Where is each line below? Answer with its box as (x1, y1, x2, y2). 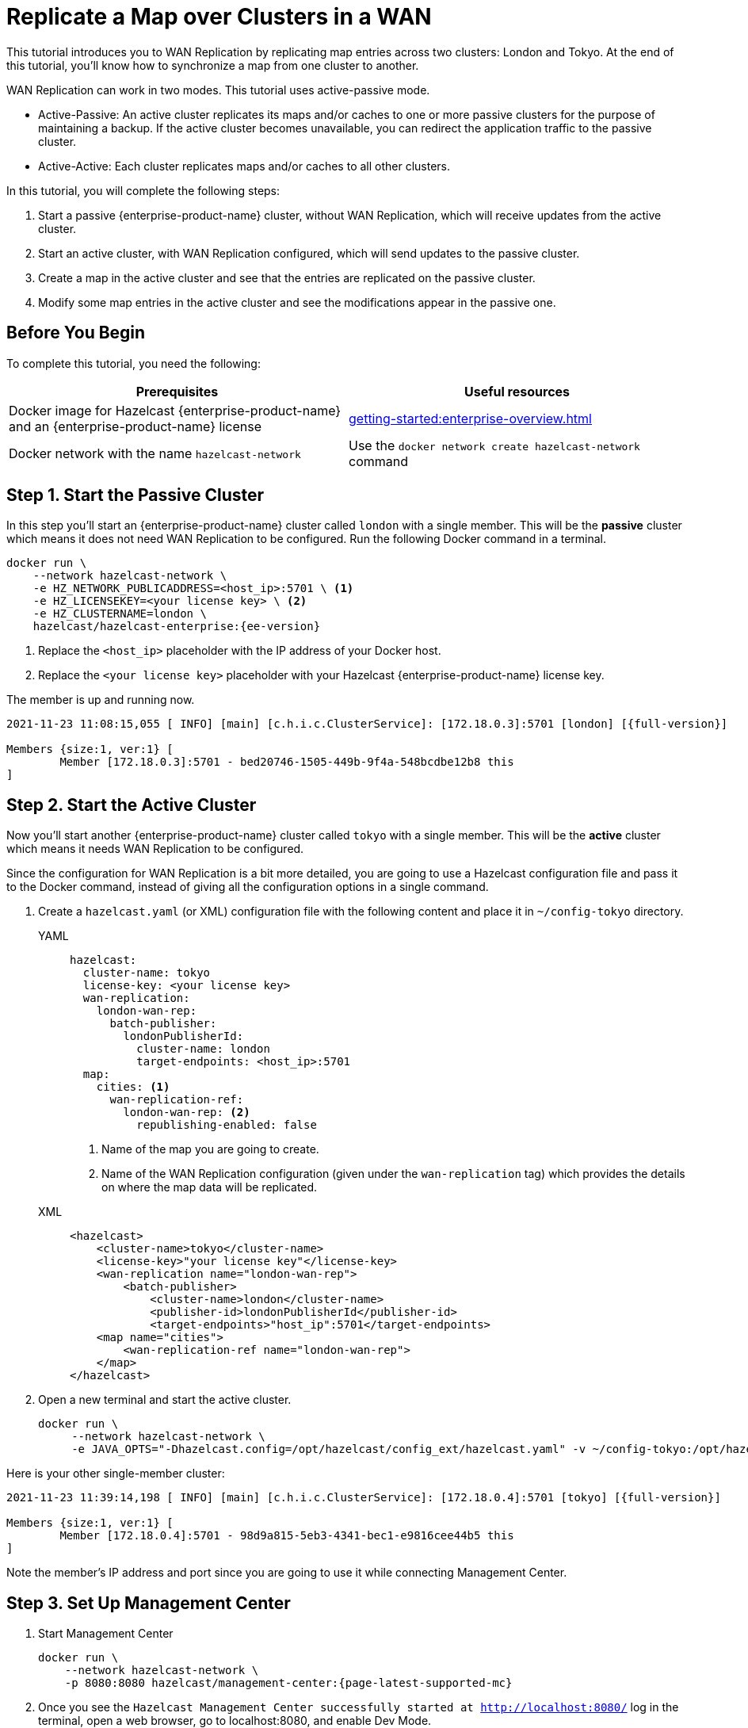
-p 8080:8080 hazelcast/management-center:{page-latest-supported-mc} (64, 1676, 513, 1690)
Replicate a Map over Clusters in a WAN (6, 3, 432, 30)
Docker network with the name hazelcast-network (9, 445, 301, 461)
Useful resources (464, 383, 571, 400)
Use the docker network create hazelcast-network (349, 437, 640, 453)
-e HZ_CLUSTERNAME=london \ (32, 607, 207, 621)
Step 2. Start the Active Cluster (6, 794, 257, 815)
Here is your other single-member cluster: (6, 1466, 225, 1481)
